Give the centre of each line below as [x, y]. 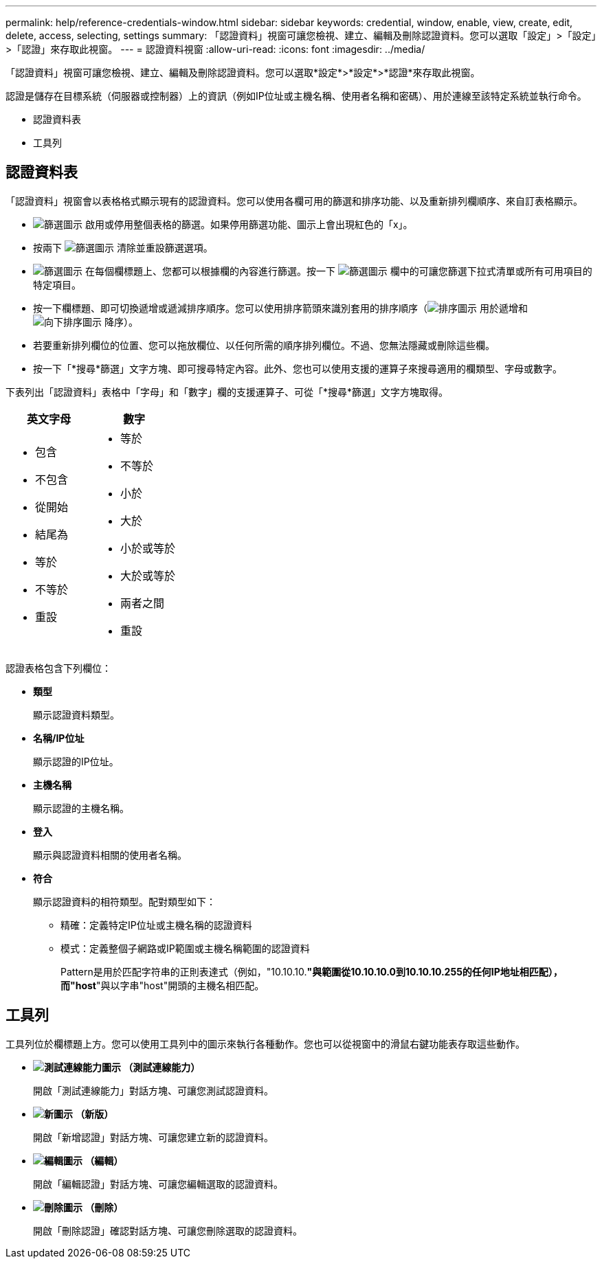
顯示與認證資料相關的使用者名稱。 [110, 855]
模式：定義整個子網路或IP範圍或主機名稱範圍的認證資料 [185, 948]
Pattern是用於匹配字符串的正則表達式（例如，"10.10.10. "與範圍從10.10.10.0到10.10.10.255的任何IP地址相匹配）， [312, 971]
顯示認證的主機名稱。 [81, 808]
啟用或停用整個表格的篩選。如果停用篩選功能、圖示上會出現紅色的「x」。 [249, 224]
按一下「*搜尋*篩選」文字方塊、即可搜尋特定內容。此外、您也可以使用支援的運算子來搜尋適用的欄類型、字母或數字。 [298, 368]
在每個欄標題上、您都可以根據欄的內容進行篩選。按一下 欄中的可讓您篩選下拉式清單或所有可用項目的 [338, 271]
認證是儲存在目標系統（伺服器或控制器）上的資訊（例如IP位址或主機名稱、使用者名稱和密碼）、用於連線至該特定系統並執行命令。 [296, 96]
